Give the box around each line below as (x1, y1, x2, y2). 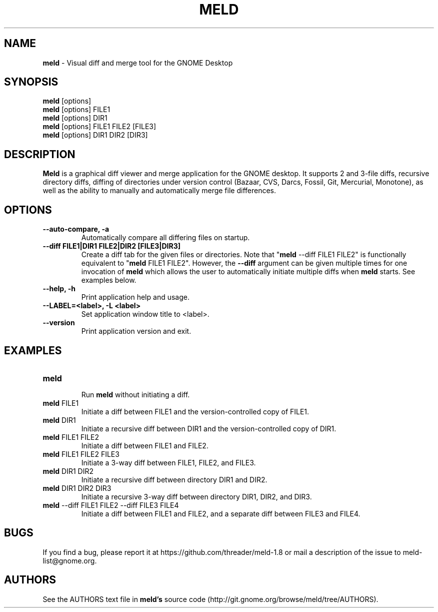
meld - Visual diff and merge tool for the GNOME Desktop (42, 58, 233, 67)
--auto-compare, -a (42, 225, 109, 234)
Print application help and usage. (81, 293, 189, 302)
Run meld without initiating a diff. (81, 390, 190, 399)
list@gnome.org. (42, 556, 97, 565)
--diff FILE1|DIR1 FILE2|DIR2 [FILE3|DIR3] (42, 242, 180, 251)
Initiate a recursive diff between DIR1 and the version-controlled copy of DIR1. (81, 424, 336, 433)
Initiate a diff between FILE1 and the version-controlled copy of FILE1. (81, 407, 309, 416)
